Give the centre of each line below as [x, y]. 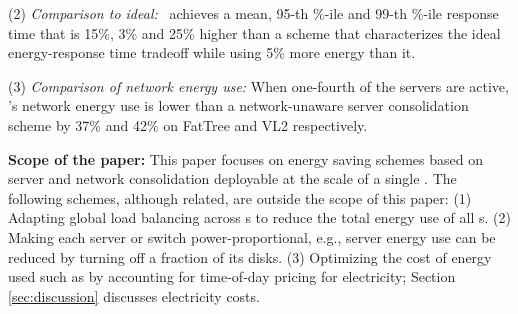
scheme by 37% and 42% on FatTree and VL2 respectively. [188, 124]
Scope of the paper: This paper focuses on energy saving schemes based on [245, 158]
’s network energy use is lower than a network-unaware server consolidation [238, 105]
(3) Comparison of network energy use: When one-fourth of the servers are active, [258, 85]
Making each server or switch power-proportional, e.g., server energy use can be [252, 236]
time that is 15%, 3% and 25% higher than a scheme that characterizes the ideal [254, 32]
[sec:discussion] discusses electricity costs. [134, 295]
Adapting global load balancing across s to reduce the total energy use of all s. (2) [259, 217]
